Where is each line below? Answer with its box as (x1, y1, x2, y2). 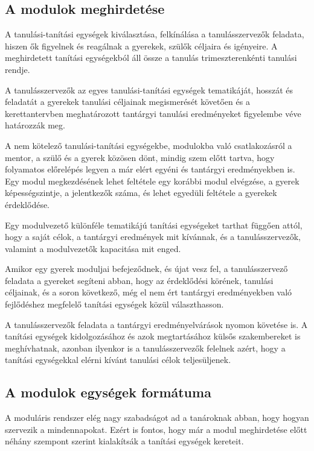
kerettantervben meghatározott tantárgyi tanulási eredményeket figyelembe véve (5, 107, 301, 119)
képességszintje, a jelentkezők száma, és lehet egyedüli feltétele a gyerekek (5, 186, 277, 199)
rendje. (5, 63, 30, 75)
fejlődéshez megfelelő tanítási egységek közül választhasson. (5, 298, 224, 311)
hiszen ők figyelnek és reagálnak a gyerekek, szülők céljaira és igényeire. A (5, 39, 278, 52)
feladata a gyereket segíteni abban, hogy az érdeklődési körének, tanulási (5, 274, 274, 286)
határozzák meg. (5, 119, 65, 131)
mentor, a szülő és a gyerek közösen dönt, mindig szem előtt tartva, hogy (5, 151, 275, 163)
